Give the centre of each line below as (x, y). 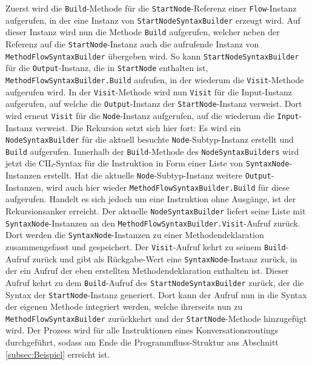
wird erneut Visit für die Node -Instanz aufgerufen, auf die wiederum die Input (152, 115)
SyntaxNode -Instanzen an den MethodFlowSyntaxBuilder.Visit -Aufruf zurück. (153, 223)
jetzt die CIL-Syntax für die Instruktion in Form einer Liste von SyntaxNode (148, 163)
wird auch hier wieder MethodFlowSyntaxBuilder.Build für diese (168, 187)
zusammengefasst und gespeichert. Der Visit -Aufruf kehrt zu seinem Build (146, 247)
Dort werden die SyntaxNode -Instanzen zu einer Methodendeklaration (135, 235)
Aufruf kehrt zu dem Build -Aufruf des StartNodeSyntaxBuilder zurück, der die (155, 282)
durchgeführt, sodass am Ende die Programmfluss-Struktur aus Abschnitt (142, 342)
